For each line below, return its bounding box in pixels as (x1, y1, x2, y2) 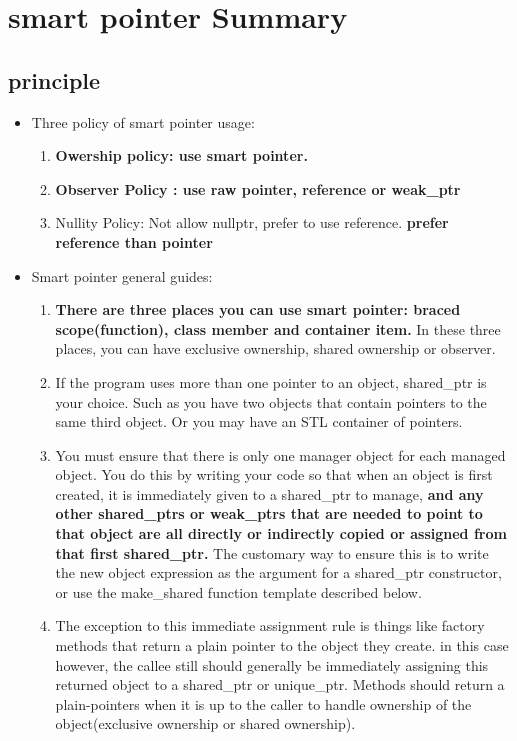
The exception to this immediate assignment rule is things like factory (55, 615, 485, 636)
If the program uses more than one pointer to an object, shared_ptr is (55, 371, 487, 392)
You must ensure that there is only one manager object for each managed (55, 444, 506, 465)
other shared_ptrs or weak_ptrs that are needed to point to (55, 503, 483, 524)
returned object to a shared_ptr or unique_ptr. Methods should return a (55, 674, 505, 695)
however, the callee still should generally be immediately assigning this (55, 654, 489, 675)
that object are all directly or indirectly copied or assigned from (55, 523, 507, 544)
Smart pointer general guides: (31, 265, 213, 286)
